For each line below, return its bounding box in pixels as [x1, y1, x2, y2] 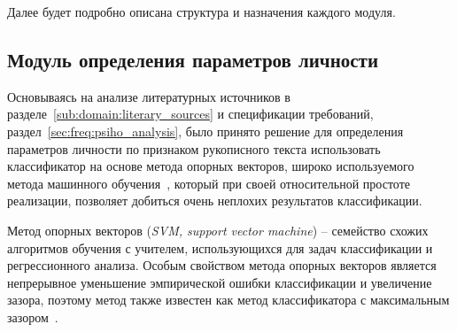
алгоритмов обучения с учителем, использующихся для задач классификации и [7, 238, 433, 257]
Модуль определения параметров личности [7, 45, 379, 73]
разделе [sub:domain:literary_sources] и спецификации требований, [7, 104, 374, 123]
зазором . [7, 307, 58, 326]
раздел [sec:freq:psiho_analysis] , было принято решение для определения [7, 121, 404, 140]
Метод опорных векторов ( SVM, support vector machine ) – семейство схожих [7, 220, 429, 239]
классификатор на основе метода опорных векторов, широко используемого [7, 157, 414, 175]
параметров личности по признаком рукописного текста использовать [7, 139, 381, 158]
